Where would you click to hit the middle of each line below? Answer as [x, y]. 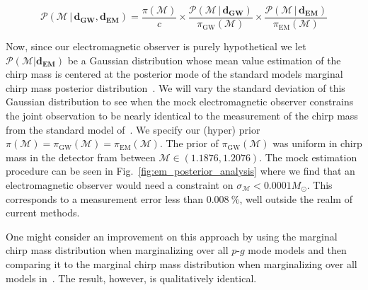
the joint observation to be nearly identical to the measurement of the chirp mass [182, 116]
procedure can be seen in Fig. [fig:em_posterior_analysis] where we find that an [180, 171]
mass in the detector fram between [81, 157]
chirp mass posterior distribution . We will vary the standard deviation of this [176, 87]
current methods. [43, 213]
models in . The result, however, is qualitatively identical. [131, 278]
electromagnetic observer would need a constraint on [120, 185]
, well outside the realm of [296, 198]
